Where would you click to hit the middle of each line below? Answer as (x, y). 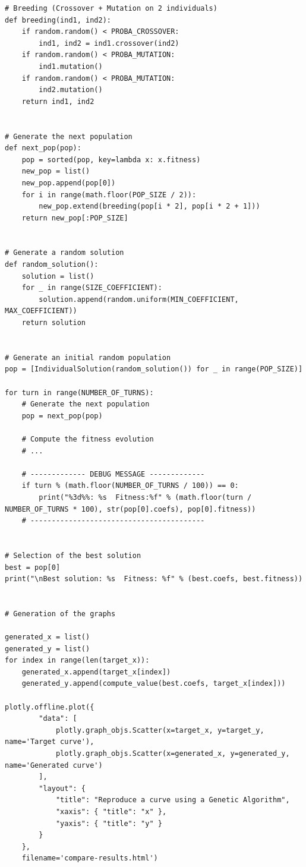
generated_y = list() (48, 649)
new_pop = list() (56, 171)
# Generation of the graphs (60, 614)
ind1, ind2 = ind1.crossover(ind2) (109, 43)
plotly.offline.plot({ (50, 707)
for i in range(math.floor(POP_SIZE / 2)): (109, 195)
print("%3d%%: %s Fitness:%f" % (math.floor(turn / (145, 497)
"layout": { (62, 788)
